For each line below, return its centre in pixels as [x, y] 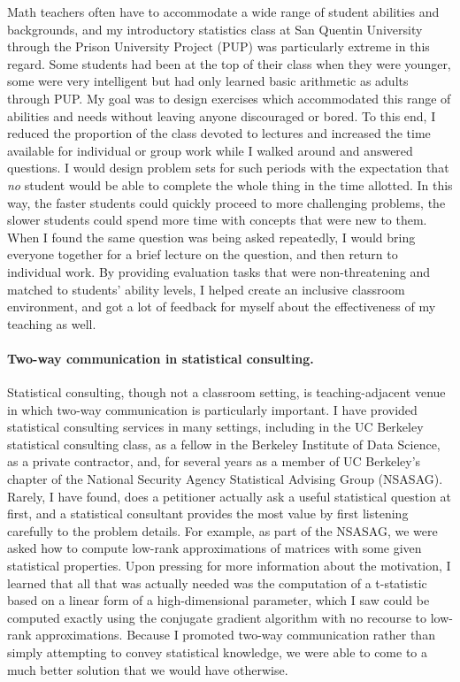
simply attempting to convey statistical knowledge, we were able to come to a [218, 651]
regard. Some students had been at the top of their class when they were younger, [229, 63]
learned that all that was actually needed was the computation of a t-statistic [217, 582]
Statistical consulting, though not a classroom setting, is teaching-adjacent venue [226, 392]
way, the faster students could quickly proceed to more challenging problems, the [226, 202]
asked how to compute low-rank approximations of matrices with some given [215, 548]
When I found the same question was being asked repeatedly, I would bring [211, 237]
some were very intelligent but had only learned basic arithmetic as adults [208, 81]
